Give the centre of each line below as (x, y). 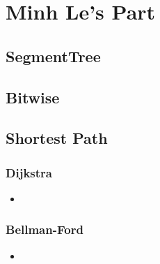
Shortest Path (57, 138)
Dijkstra (29, 172)
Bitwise (33, 97)
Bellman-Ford (45, 229)
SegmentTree (53, 56)
